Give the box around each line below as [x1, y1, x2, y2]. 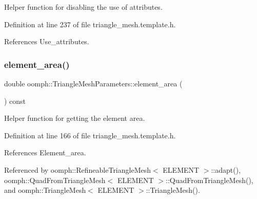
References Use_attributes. [4, 36, 89, 47]
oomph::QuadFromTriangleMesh [4, 174, 106, 185]
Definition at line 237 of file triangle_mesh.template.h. [4, 19, 176, 29]
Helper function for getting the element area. [4, 113, 145, 123]
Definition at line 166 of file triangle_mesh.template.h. [4, 130, 176, 140]
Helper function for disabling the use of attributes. [4, 2, 163, 12]
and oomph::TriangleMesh [4, 185, 86, 195]
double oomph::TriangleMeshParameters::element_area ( [4, 78, 183, 88]
